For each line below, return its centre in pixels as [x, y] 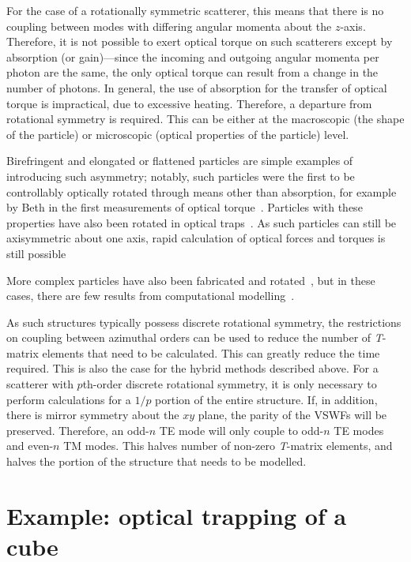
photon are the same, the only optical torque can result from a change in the [192, 72]
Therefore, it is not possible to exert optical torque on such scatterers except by [200, 41]
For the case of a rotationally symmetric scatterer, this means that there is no [195, 10]
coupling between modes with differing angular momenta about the [169, 26]
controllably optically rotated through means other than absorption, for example [202, 191]
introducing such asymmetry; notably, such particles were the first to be [181, 176]
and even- [30, 446]
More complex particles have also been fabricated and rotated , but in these [191, 280]
